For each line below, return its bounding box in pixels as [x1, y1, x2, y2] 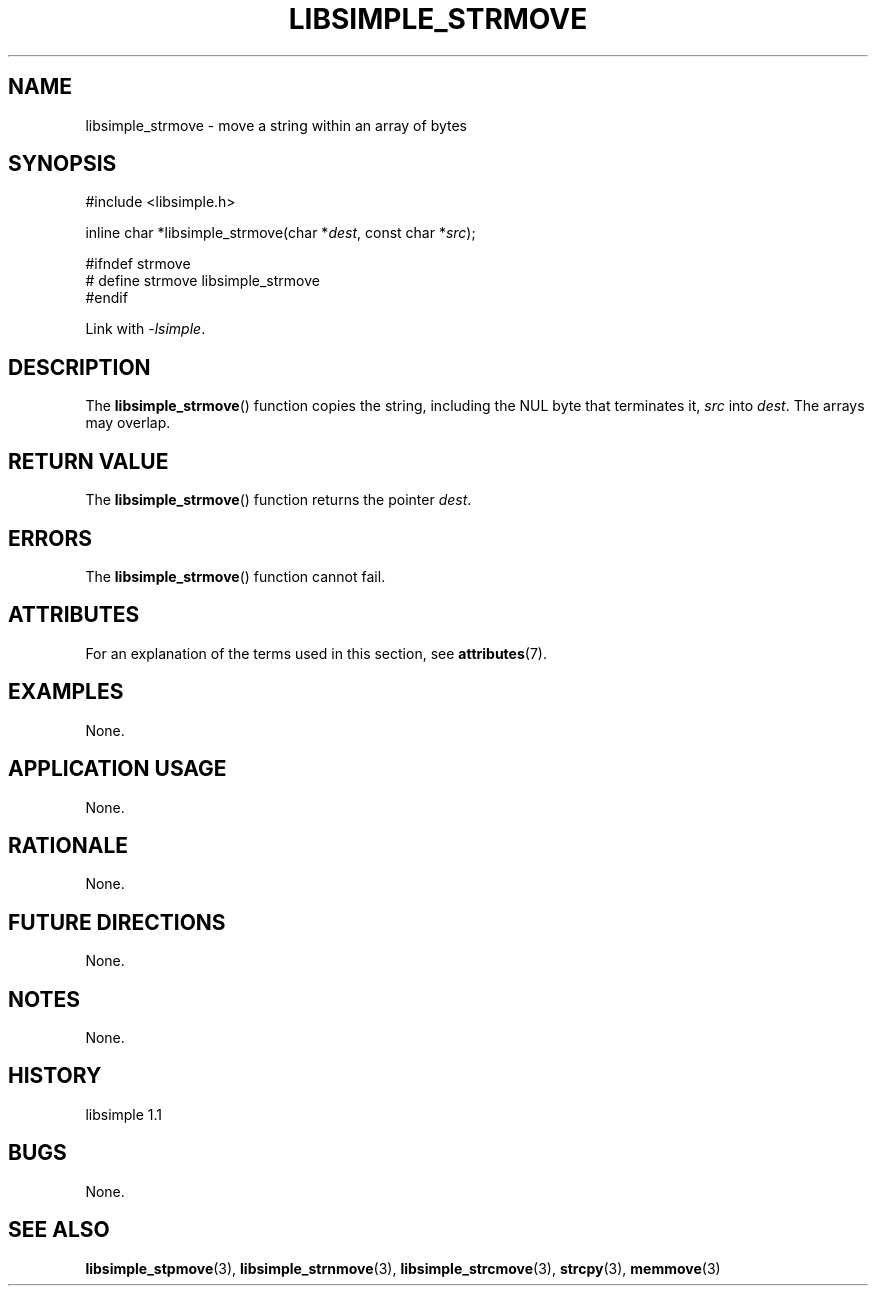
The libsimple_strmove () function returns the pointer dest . [85, 491, 472, 509]
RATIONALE [8, 832, 129, 858]
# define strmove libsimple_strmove [85, 272, 320, 290]
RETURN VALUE [8, 448, 169, 474]
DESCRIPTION [8, 354, 151, 380]
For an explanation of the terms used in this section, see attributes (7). [85, 644, 547, 662]
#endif [85, 289, 128, 307]
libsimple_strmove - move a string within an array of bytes [85, 116, 467, 134]
